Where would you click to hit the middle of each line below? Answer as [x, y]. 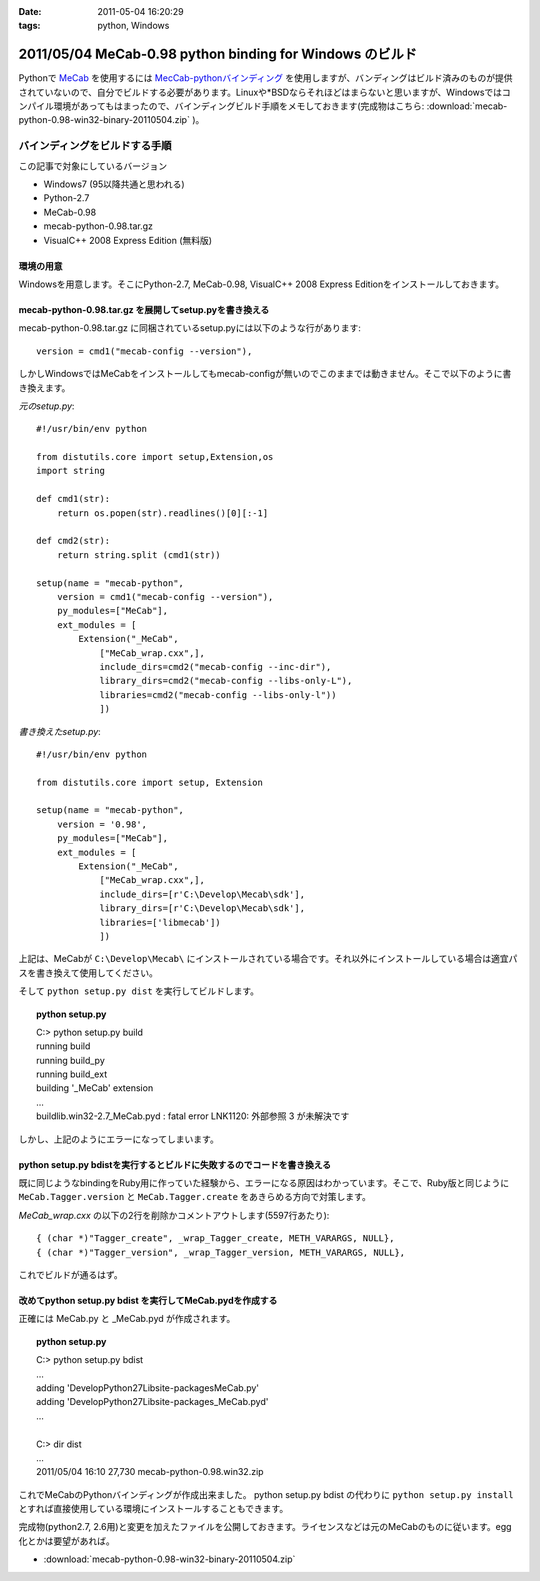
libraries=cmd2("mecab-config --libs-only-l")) [218, 694]
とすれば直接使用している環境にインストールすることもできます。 [153, 1509]
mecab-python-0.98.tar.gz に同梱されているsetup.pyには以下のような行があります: [190, 328]
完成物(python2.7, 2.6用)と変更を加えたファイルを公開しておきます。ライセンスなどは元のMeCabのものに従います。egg [265, 1527]
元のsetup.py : [46, 406]
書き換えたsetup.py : [60, 731]
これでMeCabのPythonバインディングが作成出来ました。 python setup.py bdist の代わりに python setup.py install [266, 1494]
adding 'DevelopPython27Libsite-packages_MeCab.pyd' [152, 1402]
